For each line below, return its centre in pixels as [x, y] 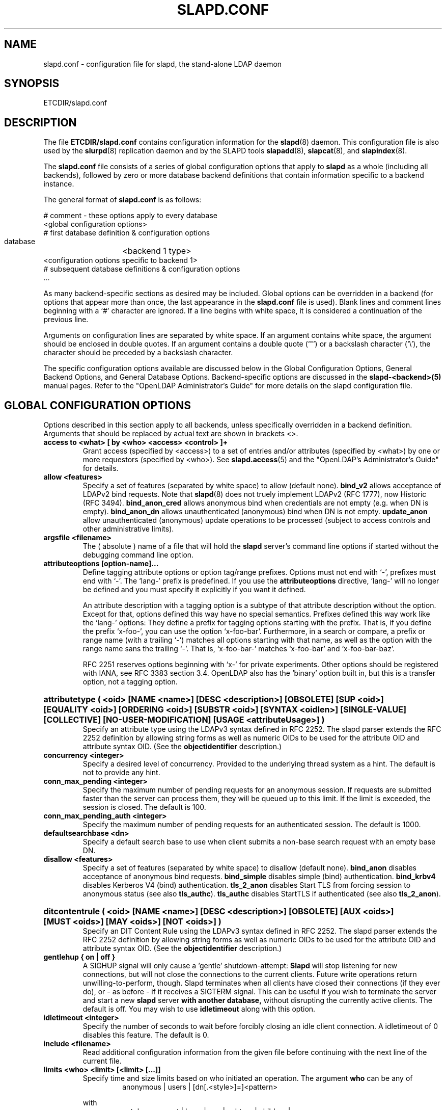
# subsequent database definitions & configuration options [142, 269]
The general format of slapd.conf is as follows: [122, 200]
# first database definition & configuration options [127, 233]
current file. [102, 1061]
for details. [101, 468]
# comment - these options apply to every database [130, 216]
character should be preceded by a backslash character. [138, 353]
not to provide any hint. [121, 773]
